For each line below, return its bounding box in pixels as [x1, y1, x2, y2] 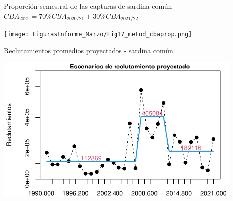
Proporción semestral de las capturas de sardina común [4, 1, 172, 11]
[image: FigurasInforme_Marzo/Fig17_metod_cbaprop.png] [4, 31, 192, 38]
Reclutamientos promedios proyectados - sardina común [4, 45, 173, 55]
